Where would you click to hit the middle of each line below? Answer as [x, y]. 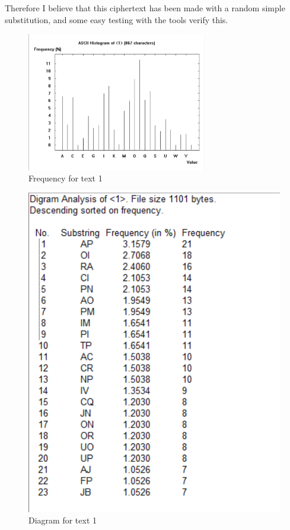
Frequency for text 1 [66, 178]
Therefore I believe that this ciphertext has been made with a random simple [145, 8]
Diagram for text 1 [63, 520]
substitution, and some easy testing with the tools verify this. [117, 19]
